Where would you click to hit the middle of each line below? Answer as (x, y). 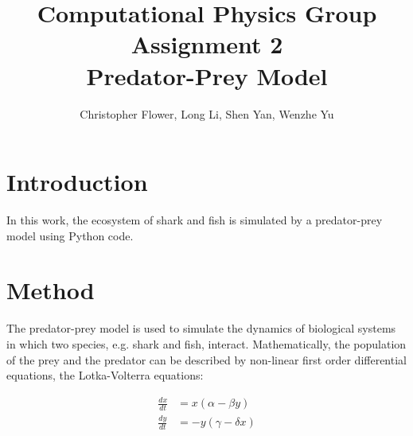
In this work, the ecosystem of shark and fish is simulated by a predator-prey (195, 220)
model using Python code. (70, 235)
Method (51, 290)
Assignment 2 (207, 44)
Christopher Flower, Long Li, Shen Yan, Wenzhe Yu (207, 113)
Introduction (77, 182)
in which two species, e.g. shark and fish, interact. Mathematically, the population (206, 343)
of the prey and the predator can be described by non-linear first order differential (206, 359)
